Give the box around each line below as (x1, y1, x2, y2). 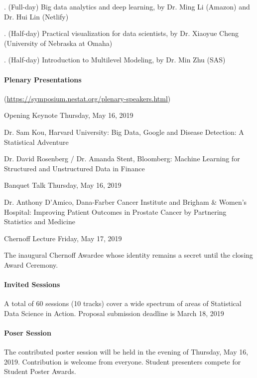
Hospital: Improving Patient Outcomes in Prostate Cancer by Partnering (4, 206, 227, 217)
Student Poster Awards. (4, 366, 76, 377)
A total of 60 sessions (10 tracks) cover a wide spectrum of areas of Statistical (4, 298, 242, 309)
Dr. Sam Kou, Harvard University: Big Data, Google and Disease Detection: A (4, 126, 244, 137)
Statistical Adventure (4, 136, 69, 147)
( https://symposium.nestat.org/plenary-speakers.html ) (4, 93, 171, 103)
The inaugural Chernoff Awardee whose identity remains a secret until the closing (4, 250, 253, 260)
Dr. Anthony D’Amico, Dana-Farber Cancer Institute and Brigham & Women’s (4, 196, 247, 207)
